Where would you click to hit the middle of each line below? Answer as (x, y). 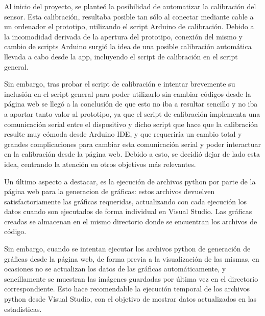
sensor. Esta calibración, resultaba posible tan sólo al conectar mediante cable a (129, 16)
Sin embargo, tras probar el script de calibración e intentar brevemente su (120, 84)
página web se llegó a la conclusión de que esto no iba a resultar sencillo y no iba (131, 104)
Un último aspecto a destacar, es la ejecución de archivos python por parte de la (130, 181)
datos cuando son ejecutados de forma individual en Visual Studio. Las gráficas (128, 211)
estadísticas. (23, 309)
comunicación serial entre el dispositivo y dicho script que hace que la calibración (131, 124)
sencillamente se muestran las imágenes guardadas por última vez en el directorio (131, 278)
